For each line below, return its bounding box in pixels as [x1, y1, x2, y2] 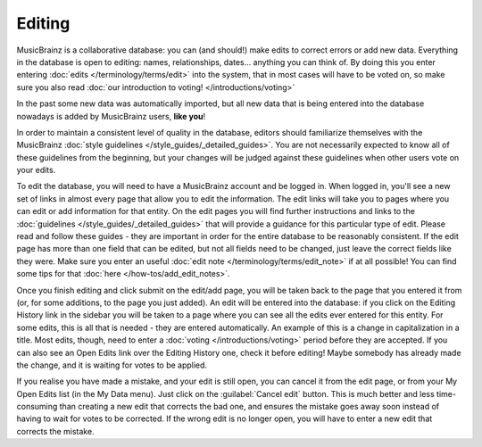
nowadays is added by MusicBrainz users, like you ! [16, 111, 206, 121]
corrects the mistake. [16, 426, 95, 436]
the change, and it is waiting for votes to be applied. [16, 360, 208, 370]
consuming [16, 401, 58, 412]
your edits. [16, 165, 56, 176]
